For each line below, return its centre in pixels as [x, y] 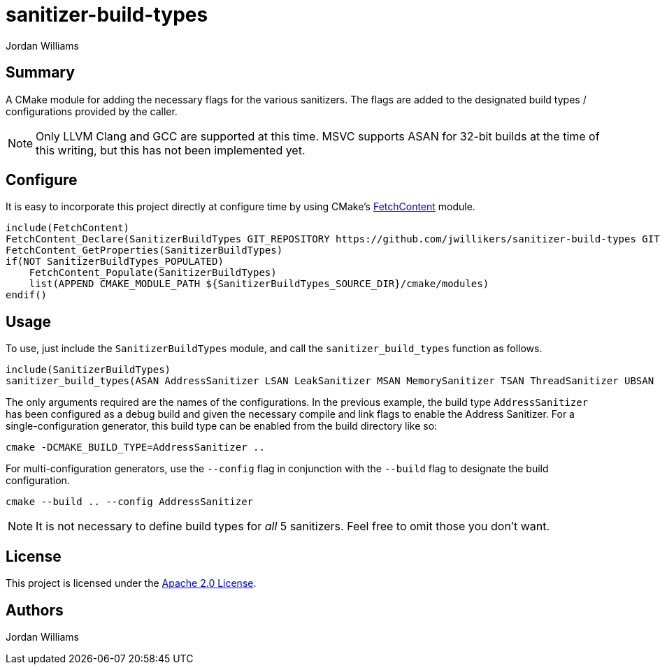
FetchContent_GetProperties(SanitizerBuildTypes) [144, 250]
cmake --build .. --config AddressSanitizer [130, 502]
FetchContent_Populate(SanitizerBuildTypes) [153, 273]
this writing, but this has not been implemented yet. [171, 150]
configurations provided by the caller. [92, 111]
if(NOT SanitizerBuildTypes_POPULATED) [115, 262]
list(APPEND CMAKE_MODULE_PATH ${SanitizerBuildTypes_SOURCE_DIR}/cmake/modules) [259, 284]
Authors [35, 610]
